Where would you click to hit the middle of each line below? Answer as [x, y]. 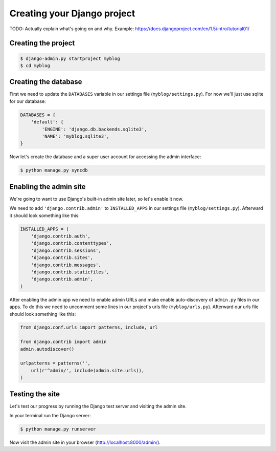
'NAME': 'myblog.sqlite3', [75, 136]
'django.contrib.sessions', [66, 250]
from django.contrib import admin [63, 342]
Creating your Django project [72, 13]
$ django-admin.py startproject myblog [70, 58]
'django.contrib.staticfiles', [70, 272]
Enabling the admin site [48, 187]
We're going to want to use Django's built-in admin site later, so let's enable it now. [96, 199]
